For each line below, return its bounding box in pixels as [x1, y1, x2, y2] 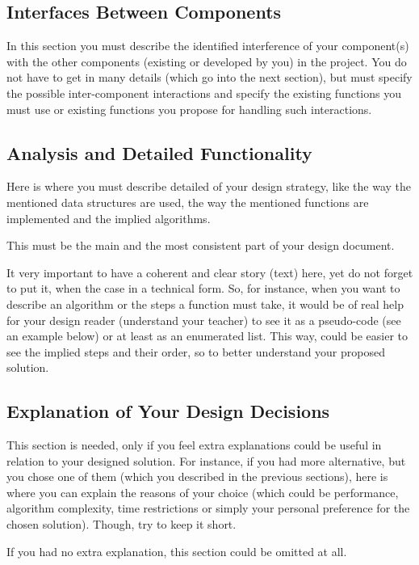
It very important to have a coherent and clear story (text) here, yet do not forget [6, 264, 413, 280]
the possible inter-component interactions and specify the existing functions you [6, 84, 402, 101]
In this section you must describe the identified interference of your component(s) [6, 37, 409, 54]
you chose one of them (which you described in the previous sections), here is [6, 468, 388, 485]
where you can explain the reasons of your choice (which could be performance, [6, 483, 399, 500]
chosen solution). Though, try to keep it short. [6, 516, 237, 533]
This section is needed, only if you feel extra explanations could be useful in [6, 436, 382, 453]
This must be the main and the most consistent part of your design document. [6, 237, 395, 254]
